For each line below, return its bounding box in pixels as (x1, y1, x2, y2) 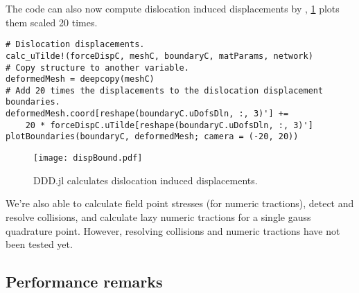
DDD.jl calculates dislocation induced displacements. (33, 172, 258, 187)
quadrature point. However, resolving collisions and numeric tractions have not (6, 223, 340, 238)
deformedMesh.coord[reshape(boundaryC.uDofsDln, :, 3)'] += (6, 109, 289, 119)
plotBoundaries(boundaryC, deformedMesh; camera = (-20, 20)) (6, 132, 299, 142)
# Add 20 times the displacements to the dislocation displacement (6, 85, 324, 96)
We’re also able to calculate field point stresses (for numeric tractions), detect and (6, 196, 354, 211)
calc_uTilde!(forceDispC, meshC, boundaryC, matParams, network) (6, 51, 313, 61)
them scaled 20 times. (6, 15, 98, 29)
